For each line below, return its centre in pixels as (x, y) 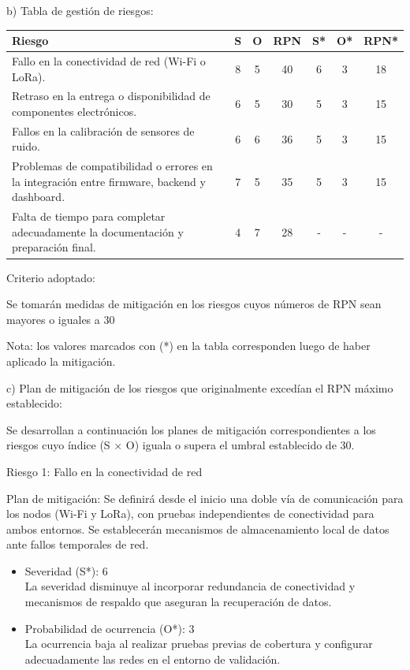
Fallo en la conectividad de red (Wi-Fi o (109, 60)
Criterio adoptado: (51, 277)
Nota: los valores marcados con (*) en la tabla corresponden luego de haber (188, 346)
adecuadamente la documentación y (98, 231)
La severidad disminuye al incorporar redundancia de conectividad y (190, 586)
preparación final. (54, 247)
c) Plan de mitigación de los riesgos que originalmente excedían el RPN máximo (200, 387)
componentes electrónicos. (75, 111)
